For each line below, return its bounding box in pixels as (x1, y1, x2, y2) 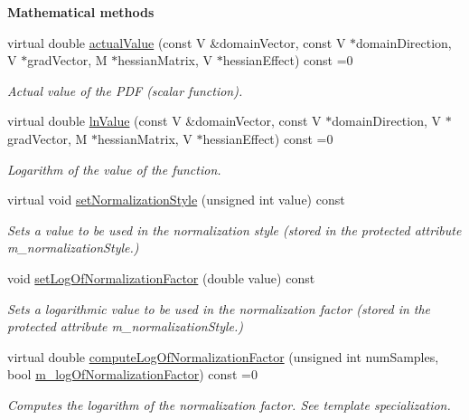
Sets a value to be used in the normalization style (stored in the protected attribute (7, 220, 462, 239)
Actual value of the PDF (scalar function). (7, 81, 243, 100)
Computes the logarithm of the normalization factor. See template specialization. (7, 395, 451, 414)
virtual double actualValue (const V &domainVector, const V (7, 33, 346, 52)
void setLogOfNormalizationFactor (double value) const (7, 268, 315, 287)
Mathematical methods (7, 3, 155, 21)
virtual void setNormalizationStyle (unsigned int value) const (7, 190, 345, 209)
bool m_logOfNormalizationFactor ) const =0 (7, 365, 258, 384)
